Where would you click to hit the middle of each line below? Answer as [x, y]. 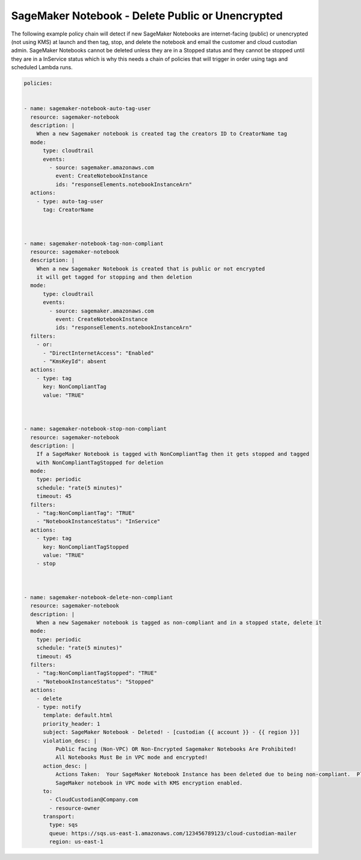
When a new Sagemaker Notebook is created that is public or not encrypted [151, 269]
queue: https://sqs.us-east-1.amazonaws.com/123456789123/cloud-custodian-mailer [173, 833]
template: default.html [78, 715]
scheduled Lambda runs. [42, 67]
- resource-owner [75, 808]
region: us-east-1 [76, 842]
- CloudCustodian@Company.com [94, 800]
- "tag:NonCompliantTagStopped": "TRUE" [97, 673]
